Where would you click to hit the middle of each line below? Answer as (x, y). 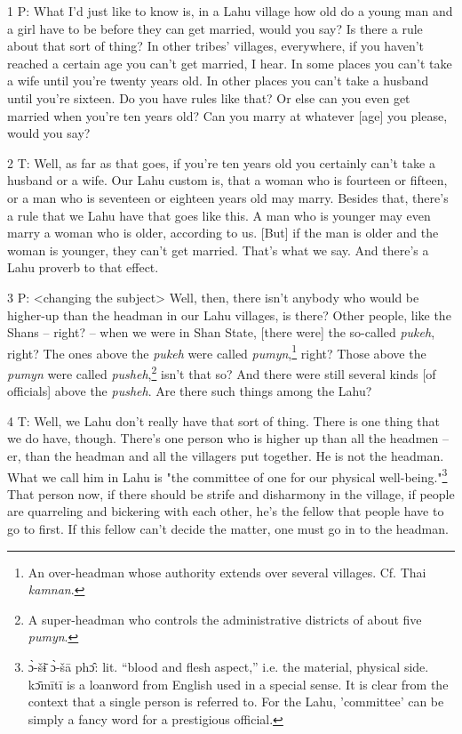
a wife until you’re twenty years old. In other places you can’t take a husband (218, 81)
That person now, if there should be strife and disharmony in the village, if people (231, 493)
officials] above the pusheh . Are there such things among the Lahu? (190, 391)
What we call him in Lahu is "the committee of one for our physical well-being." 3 (227, 475)
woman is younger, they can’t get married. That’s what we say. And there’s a (218, 250)
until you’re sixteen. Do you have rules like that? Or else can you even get (209, 97)
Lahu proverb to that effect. (83, 267)
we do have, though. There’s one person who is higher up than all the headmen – (228, 438)
